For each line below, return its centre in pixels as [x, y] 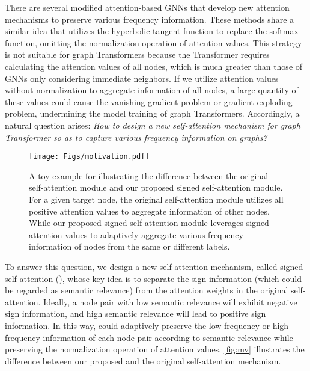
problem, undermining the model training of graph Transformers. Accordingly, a [152, 113]
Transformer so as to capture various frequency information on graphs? [136, 137]
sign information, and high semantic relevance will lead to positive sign [135, 314]
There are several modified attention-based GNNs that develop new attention [147, 7]
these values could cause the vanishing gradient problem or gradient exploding [149, 101]
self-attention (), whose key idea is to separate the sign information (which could [153, 278]
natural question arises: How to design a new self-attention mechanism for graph [153, 125]
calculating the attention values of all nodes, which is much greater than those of [154, 66]
